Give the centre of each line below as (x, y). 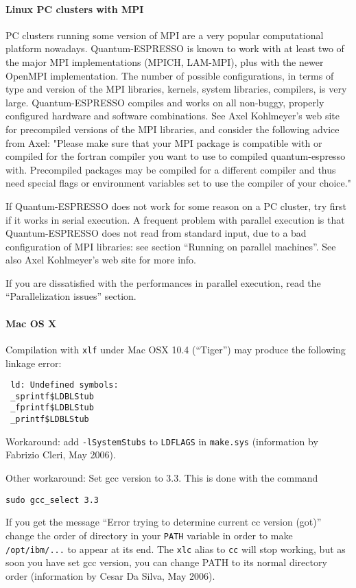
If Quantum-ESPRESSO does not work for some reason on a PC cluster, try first (176, 205)
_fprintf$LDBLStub (52, 408)
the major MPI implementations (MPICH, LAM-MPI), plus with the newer (165, 61)
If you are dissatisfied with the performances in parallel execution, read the (163, 282)
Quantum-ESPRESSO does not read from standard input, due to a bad (156, 233)
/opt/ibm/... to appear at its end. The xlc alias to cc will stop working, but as (176, 549)
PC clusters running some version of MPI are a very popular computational (165, 35)
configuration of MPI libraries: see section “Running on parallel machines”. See (171, 246)
